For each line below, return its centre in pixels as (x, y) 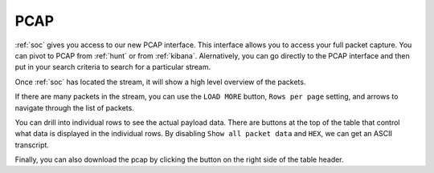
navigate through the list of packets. (74, 107)
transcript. (32, 145)
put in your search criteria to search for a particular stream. (113, 67)
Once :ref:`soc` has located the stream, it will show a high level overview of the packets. (160, 82)
